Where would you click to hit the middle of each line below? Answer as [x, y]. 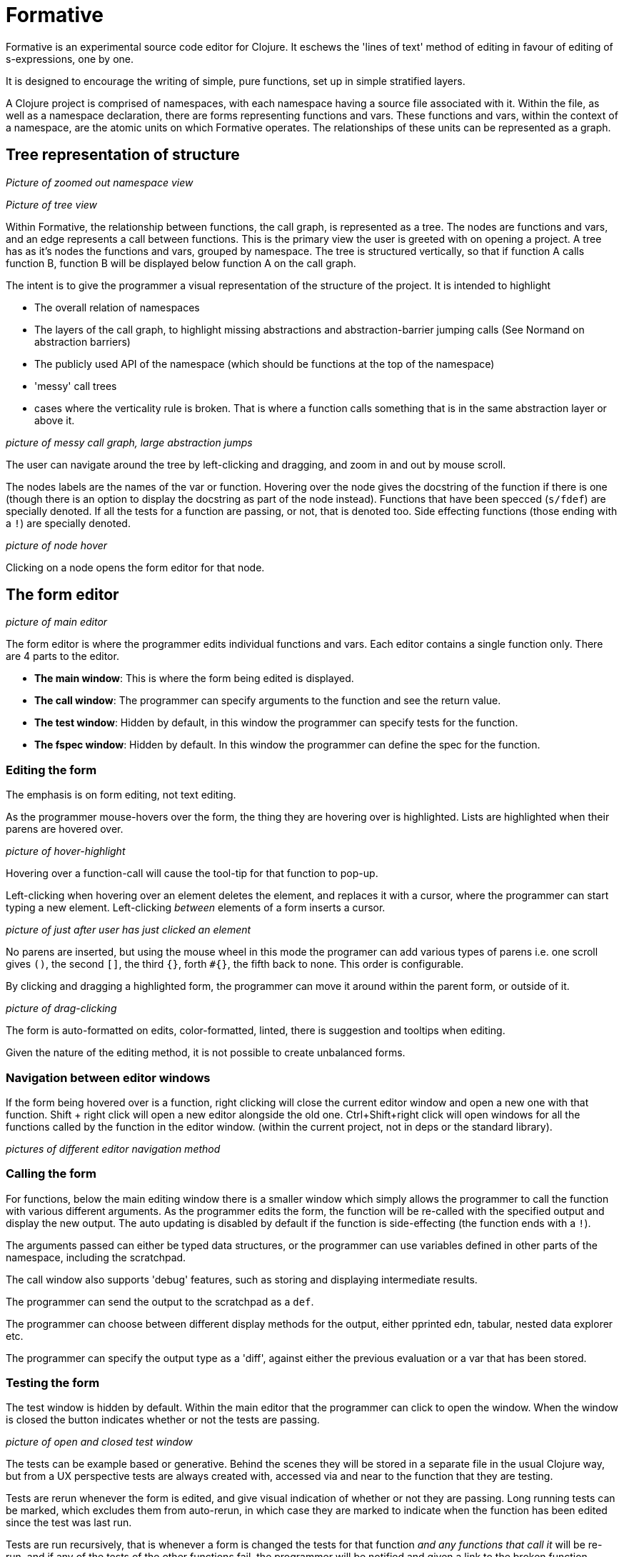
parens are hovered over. [65, 829]
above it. [55, 420]
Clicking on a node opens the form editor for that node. [135, 567]
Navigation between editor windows [108, 1077]
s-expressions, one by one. [70, 59]
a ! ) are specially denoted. [68, 523]
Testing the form [53, 1383]
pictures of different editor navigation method [113, 1148]
